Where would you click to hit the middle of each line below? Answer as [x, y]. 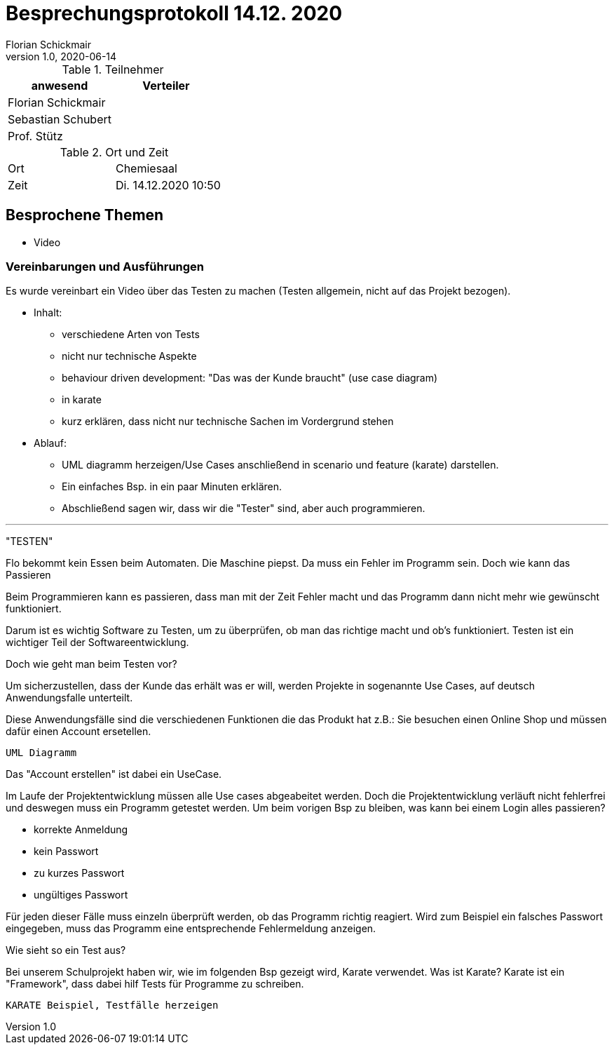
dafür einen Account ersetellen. [79, 732]
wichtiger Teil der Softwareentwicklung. [97, 642]
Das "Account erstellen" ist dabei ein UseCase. [114, 774]
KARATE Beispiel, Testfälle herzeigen [112, 1005]
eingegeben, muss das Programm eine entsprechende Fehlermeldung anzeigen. [191, 929]
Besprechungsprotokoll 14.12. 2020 [174, 13]
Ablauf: [50, 443]
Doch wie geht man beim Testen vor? [91, 664]
